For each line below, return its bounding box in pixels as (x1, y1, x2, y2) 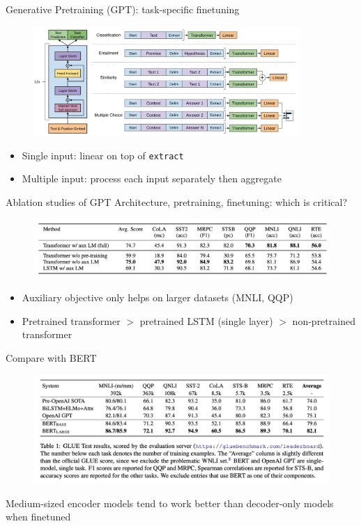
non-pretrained (292, 313, 355, 328)
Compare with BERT (6, 350, 97, 365)
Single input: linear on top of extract (22, 148, 184, 162)
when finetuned (6, 509, 71, 524)
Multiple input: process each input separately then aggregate (22, 171, 282, 186)
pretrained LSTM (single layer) (139, 313, 273, 328)
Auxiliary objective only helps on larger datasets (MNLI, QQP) (22, 290, 293, 305)
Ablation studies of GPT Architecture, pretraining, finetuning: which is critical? (6, 195, 348, 209)
